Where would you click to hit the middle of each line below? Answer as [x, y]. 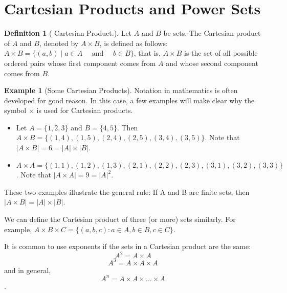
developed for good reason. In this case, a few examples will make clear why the [129, 100]
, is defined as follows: [134, 43]
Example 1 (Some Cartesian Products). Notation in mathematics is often [121, 90]
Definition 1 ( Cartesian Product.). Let [68, 33]
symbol [15, 110]
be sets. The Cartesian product [212, 33]
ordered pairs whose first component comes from [80, 63]
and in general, [28, 270]
